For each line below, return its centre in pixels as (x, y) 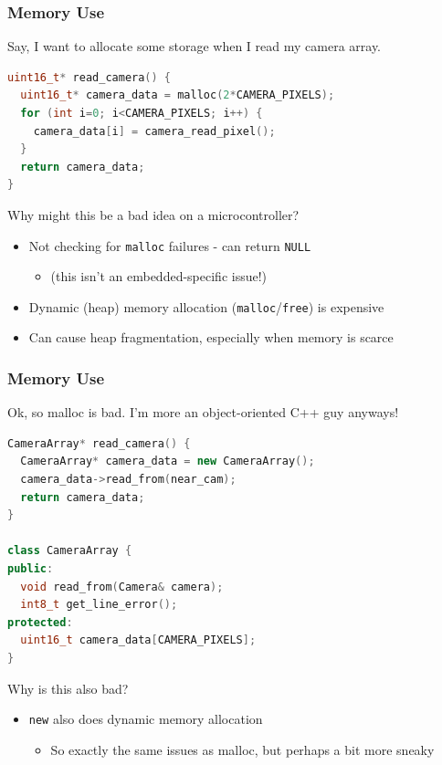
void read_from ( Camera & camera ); (122, 587)
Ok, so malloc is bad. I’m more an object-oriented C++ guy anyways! (203, 412)
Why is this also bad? (68, 688)
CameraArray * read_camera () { (99, 443)
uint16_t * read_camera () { (89, 77)
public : (31, 569)
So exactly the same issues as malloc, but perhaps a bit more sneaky (242, 749)
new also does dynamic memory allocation (146, 719)
